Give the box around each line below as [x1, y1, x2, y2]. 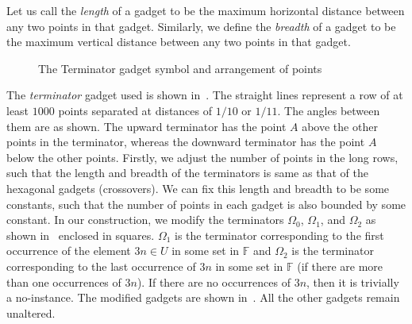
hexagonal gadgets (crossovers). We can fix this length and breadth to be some [6, 179, 390, 196]
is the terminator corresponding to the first [175, 226, 384, 243]
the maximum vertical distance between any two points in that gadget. [6, 33, 351, 50]
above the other [302, 118, 378, 134]
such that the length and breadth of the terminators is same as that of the [6, 164, 368, 181]
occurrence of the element [6, 242, 131, 259]
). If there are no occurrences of [137, 273, 291, 290]
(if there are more [297, 257, 383, 274]
